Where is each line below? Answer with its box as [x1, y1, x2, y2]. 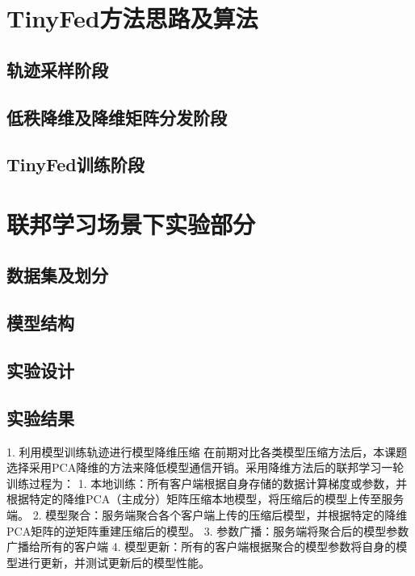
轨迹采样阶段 [6, 57, 108, 82]
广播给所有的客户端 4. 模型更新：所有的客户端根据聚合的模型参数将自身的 [6, 538, 396, 555]
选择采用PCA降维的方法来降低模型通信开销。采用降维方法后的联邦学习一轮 [6, 459, 405, 476]
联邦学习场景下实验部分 [6, 207, 256, 240]
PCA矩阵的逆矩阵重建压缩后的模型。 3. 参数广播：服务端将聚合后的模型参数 [6, 522, 409, 539]
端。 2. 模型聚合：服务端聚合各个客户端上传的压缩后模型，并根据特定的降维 [6, 507, 408, 523]
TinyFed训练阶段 [6, 152, 145, 177]
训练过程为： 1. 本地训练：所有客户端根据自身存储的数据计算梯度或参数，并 [6, 474, 408, 491]
